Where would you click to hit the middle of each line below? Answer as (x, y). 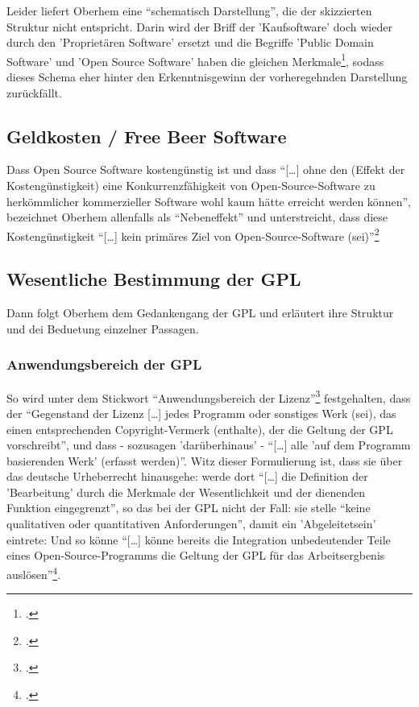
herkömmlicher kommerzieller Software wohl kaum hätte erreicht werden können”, (209, 201)
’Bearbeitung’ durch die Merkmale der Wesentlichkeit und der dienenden (186, 492)
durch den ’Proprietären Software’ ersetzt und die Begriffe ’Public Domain (190, 42)
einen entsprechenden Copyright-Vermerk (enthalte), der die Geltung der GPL (200, 429)
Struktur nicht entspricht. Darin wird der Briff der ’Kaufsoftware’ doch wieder (199, 26)
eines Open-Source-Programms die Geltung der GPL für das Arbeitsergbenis (196, 555)
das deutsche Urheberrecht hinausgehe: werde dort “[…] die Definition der (187, 476)
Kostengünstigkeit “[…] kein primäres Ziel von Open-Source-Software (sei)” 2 (193, 234)
